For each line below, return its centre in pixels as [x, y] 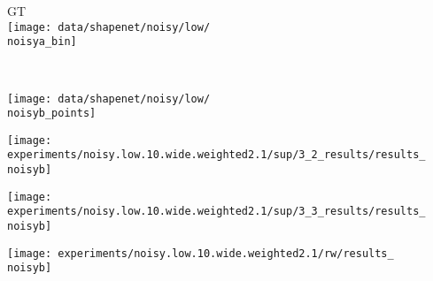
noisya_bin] [42, 42]
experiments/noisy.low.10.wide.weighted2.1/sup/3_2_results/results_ [216, 155]
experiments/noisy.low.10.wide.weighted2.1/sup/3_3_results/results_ [216, 212]
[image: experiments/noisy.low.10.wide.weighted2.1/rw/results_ [201, 253]
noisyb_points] [52, 114]
